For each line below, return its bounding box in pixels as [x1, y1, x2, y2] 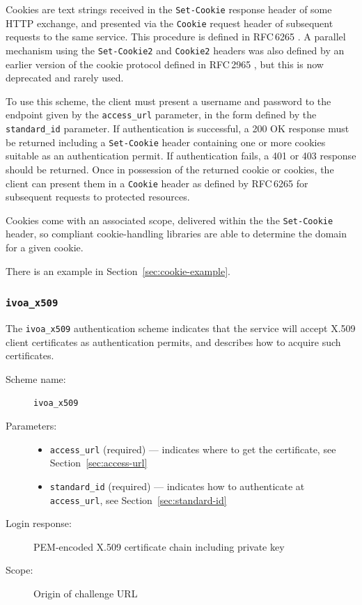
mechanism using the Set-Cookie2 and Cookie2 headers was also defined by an [6, 42, 345, 57]
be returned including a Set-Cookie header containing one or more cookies [6, 134, 326, 149]
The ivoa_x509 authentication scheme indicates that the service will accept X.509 [6, 320, 356, 335]
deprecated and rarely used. [6, 70, 124, 85]
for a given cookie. [6, 240, 84, 254]
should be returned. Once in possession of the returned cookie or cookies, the [6, 162, 334, 176]
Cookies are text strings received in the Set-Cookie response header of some [6, 2, 332, 16]
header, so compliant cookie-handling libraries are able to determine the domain [6, 226, 347, 241]
